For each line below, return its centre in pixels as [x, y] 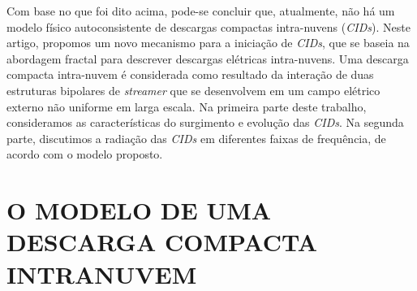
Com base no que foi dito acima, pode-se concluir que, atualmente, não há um [201, 11]
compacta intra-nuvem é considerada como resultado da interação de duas [190, 74]
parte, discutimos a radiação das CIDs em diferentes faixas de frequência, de [196, 138]
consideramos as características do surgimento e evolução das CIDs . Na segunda [205, 122]
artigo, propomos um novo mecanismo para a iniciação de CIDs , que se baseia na [208, 43]
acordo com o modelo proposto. [85, 154]
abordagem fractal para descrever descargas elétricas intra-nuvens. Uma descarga [208, 58]
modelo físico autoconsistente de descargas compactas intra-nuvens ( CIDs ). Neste [208, 26]
